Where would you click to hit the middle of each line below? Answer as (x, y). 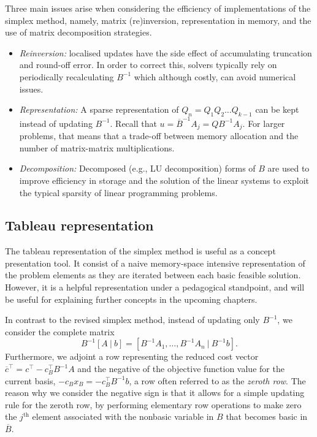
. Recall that (133, 123)
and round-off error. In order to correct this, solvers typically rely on (148, 65)
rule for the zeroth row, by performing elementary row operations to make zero (153, 404)
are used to (288, 168)
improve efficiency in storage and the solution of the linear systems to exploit (164, 180)
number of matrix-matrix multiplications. (97, 147)
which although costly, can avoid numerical (215, 76)
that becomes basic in (267, 416)
